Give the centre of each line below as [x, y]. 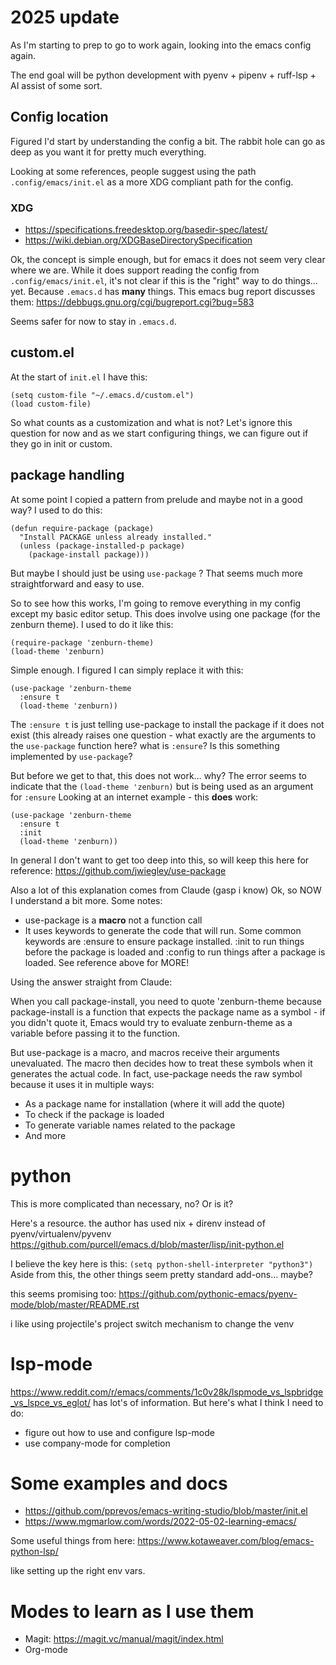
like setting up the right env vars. [78, 1571]
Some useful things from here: [73, 1541]
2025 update [65, 17]
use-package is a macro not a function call [113, 920]
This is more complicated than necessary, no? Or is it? [122, 1203]
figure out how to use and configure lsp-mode [119, 1432]
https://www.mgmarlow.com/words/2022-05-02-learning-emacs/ [160, 1522]
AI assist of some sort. [56, 85]
